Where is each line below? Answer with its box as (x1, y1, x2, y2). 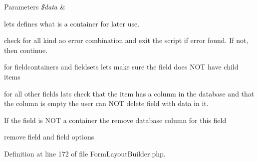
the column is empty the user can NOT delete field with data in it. (4, 98, 209, 108)
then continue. (4, 44, 48, 55)
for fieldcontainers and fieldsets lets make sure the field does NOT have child (4, 61, 239, 72)
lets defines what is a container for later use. (4, 18, 140, 28)
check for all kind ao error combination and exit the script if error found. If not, (4, 35, 249, 45)
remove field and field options (4, 131, 94, 142)
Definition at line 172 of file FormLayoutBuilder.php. (4, 148, 166, 158)
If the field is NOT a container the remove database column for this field (4, 114, 227, 125)
